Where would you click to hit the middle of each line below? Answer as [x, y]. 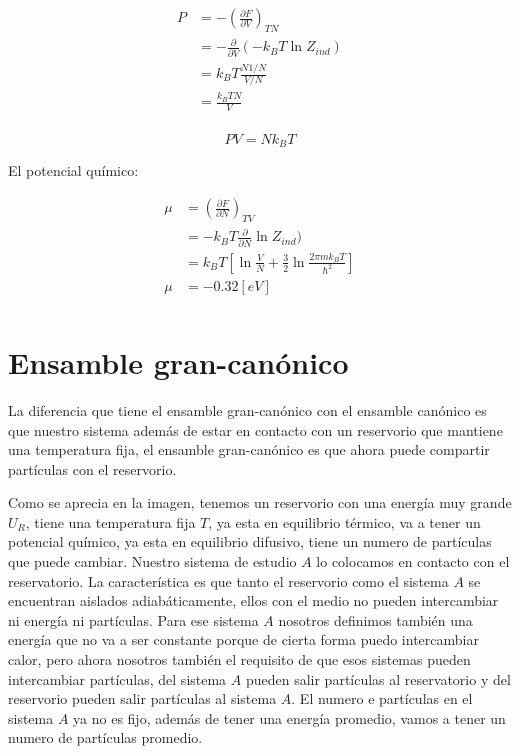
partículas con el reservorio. [92, 468]
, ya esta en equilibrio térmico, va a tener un [344, 521]
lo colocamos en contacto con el [413, 561]
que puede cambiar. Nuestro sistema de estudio [152, 561]
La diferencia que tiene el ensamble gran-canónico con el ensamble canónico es [247, 409]
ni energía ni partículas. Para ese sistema [133, 619]
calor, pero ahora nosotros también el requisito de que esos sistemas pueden [239, 659]
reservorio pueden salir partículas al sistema [142, 698]
